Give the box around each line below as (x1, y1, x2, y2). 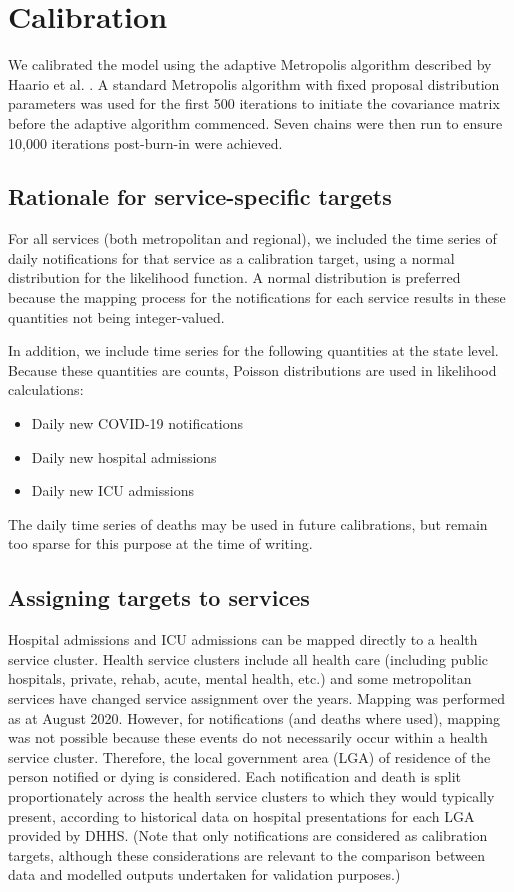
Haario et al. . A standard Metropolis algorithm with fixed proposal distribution (8, 73, 500, 94)
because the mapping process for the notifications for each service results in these (8, 287, 506, 308)
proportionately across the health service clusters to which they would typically (8, 785, 495, 806)
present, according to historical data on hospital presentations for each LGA (8, 805, 475, 826)
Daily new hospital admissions (31, 446, 217, 467)
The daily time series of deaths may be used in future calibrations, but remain (8, 513, 488, 534)
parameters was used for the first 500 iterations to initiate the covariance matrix (8, 93, 500, 114)
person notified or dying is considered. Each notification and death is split (8, 766, 462, 787)
